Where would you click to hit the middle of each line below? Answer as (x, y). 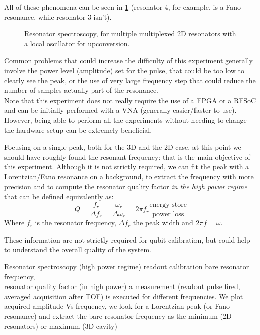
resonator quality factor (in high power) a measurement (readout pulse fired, (122, 286)
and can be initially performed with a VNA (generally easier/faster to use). (120, 110)
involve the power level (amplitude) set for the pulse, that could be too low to (124, 70)
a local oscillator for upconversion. (77, 43)
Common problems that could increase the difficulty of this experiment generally (128, 60)
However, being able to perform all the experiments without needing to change (125, 119)
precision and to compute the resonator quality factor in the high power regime (126, 186)
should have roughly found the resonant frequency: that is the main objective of (127, 156)
